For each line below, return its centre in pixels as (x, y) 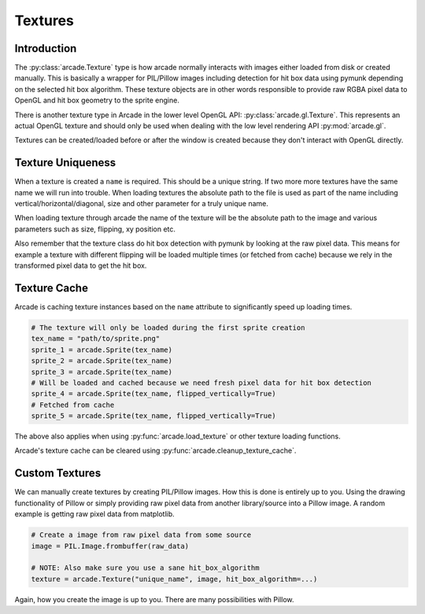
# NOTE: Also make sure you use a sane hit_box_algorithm (145, 568)
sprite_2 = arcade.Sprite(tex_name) (102, 361)
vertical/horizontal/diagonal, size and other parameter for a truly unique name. (142, 204)
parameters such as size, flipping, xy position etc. (95, 229)
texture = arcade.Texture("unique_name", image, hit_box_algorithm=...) (174, 579)
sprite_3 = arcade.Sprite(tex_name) (102, 372)
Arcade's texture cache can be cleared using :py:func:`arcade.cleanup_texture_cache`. (155, 451)
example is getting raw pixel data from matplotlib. (94, 514)
